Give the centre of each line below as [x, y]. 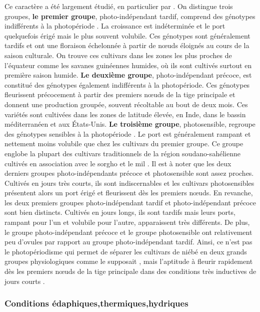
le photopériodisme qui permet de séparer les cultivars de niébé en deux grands [126, 251]
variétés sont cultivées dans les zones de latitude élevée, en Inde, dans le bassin [125, 114]
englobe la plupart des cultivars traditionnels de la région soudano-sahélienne [122, 153]
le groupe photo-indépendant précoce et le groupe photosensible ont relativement [128, 232]
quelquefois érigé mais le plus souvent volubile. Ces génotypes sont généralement [127, 35]
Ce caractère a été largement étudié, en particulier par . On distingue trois [119, 6]
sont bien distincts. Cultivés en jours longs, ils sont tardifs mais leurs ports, [120, 212]
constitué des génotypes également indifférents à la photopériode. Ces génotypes [127, 84]
